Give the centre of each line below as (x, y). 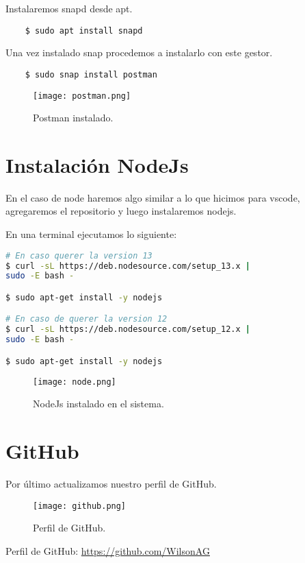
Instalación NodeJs (97, 164)
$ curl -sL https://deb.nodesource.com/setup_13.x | (128, 266)
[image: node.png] (75, 382)
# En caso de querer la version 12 (87, 319)
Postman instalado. (73, 118)
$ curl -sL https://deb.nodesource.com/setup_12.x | (128, 330)
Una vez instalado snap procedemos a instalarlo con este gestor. (139, 52)
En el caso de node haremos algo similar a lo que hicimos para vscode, (153, 197)
